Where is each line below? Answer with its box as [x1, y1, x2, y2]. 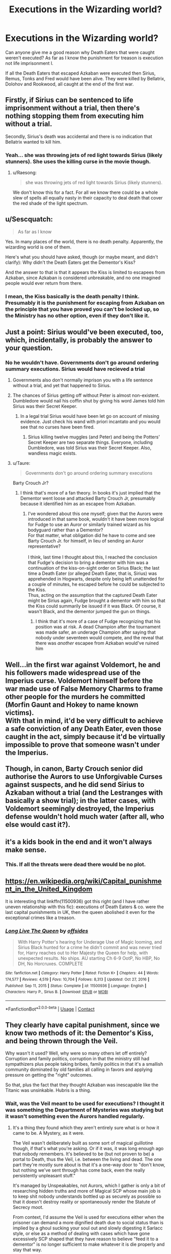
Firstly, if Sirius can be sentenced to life [5, 96, 133, 104]
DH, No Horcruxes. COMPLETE [17, 960, 83, 967]
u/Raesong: [12, 170, 37, 176]
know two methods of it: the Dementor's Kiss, [5, 1028, 154, 1037]
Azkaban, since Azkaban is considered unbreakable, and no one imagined [5, 275, 161, 281]
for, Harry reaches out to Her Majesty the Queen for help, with [17, 950, 149, 956]
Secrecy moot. [12, 1204, 44, 1210]
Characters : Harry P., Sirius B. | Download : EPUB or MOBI [5, 990, 108, 995]
